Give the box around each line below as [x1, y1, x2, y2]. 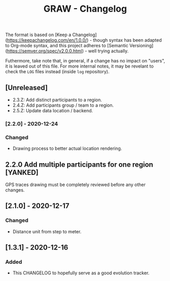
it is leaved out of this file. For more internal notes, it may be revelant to [5, 63, 154, 69]
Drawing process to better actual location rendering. [12, 145, 122, 151]
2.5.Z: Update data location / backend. [12, 108, 93, 113]
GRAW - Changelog [43, 3, 127, 15]
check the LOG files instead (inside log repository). [5, 69, 110, 75]
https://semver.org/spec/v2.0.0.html [7, 48, 82, 54]
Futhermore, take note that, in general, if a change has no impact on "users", [5, 58, 165, 64]
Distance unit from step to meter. [12, 228, 82, 234]
